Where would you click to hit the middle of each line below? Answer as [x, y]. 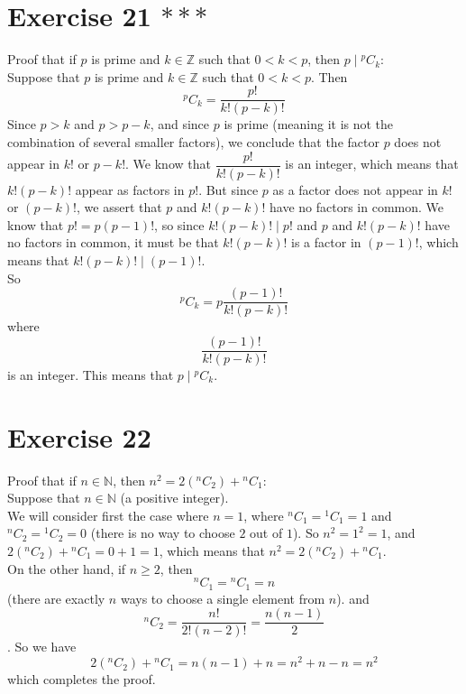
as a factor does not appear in [355, 189]
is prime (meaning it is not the [309, 124]
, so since [179, 224]
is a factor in [326, 242]
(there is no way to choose [163, 533]
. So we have [42, 647]
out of [266, 533]
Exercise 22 [79, 436]
